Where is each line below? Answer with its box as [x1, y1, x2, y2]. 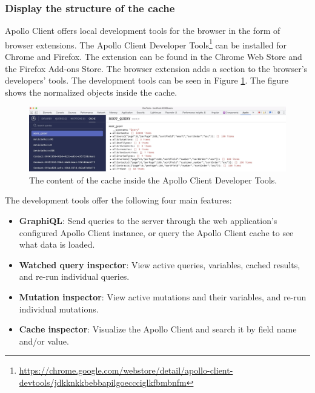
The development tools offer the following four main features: [5, 194, 232, 206]
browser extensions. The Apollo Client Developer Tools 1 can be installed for [5, 36, 287, 51]
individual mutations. [19, 302, 99, 315]
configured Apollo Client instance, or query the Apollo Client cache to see [19, 226, 294, 239]
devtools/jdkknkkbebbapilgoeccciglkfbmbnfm [19, 375, 187, 388]
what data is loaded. [19, 238, 95, 251]
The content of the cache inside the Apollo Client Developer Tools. [29, 173, 277, 186]
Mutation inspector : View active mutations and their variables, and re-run [19, 291, 307, 303]
